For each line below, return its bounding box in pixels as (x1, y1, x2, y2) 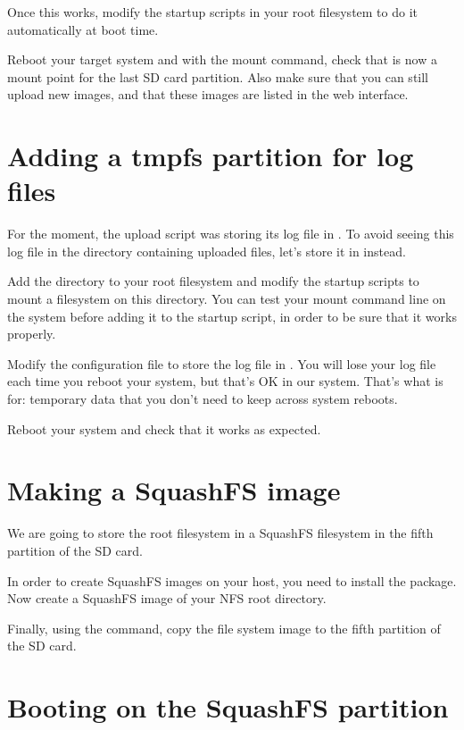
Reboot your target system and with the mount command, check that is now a (7, 50, 437, 69)
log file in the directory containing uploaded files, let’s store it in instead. (7, 241, 406, 260)
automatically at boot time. (7, 20, 159, 38)
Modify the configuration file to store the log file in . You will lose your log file (7, 354, 436, 373)
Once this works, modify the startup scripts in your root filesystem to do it (7, 3, 418, 21)
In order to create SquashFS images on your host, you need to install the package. (7, 571, 457, 590)
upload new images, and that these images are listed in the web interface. (7, 85, 409, 104)
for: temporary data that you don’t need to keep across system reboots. (7, 390, 398, 408)
